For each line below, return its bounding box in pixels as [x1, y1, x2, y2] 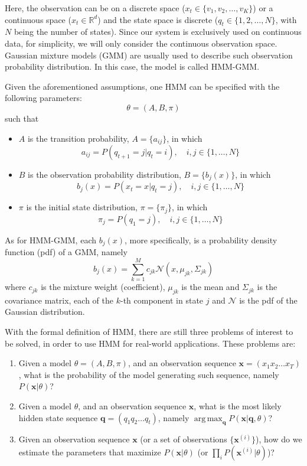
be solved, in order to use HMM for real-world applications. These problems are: [5, 337, 296, 349]
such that [5, 112, 39, 124]
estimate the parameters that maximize [18, 446, 161, 458]
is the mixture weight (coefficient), [41, 281, 165, 293]
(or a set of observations [140, 433, 227, 445]
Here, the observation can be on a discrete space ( [5, 2, 185, 14]
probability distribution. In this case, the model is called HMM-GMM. [5, 60, 260, 73]
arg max [194, 414, 223, 423]
